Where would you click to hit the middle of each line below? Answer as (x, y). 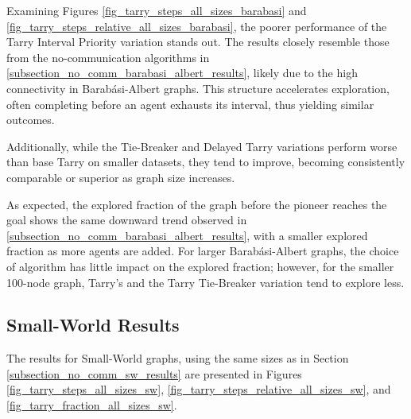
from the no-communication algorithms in (108, 57)
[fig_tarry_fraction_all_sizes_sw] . (92, 405)
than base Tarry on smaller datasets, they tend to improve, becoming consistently (206, 162)
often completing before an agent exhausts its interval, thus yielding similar (190, 104)
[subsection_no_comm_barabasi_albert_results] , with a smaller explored (187, 235)
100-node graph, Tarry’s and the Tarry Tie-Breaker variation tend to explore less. (205, 282)
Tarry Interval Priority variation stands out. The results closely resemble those (198, 42)
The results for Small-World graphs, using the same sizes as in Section (178, 358)
